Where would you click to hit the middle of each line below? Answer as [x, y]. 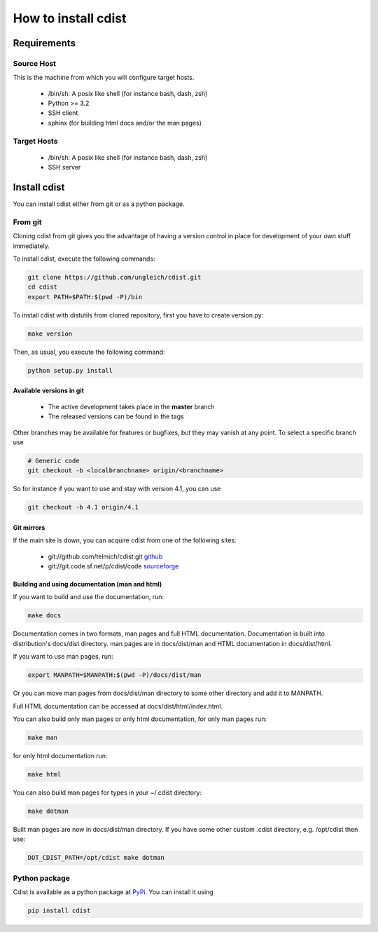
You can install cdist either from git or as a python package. [99, 204]
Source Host [34, 63]
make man [43, 737]
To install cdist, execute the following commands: [84, 259]
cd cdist [43, 287]
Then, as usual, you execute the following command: [89, 352]
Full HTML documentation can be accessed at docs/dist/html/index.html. [118, 706]
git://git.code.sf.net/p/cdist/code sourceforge [113, 566]
